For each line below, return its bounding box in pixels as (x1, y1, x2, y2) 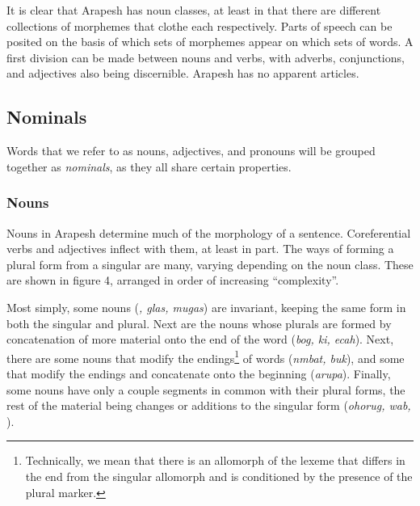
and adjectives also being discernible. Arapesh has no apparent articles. (6, 65, 359, 82)
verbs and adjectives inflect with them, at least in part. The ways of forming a (6, 240, 394, 257)
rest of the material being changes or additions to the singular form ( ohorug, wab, (6, 397, 411, 414)
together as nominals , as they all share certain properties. (6, 158, 292, 175)
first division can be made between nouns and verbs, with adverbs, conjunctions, (6, 48, 405, 65)
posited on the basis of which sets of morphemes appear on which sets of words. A (6, 33, 414, 50)
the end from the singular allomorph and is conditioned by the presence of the (25, 467, 413, 484)
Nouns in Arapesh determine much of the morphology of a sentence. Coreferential (6, 224, 411, 241)
